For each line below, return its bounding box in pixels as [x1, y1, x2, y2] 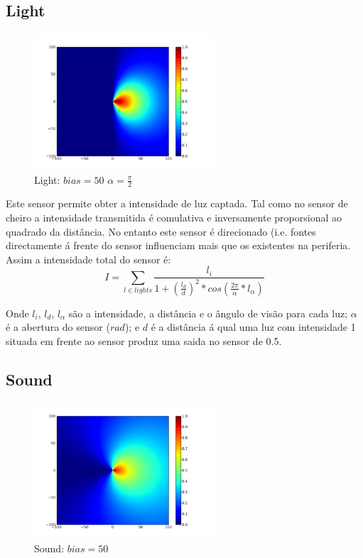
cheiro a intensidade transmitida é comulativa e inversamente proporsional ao [6, 209, 342, 224]
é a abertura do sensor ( [6, 319, 110, 334]
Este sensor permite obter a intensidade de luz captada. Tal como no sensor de [6, 196, 348, 211]
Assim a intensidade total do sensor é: [6, 251, 171, 266]
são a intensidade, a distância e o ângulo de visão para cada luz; [68, 305, 348, 320]
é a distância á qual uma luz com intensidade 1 [151, 319, 356, 334]
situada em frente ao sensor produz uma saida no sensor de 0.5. [6, 333, 282, 348]
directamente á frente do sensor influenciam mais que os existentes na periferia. [6, 238, 351, 253]
